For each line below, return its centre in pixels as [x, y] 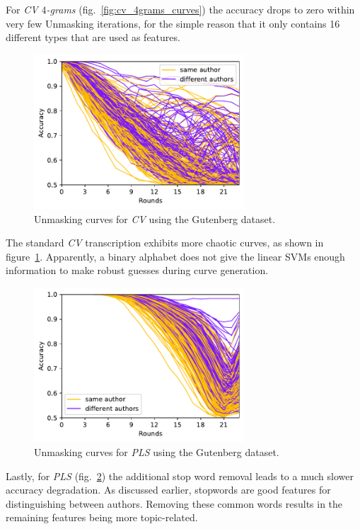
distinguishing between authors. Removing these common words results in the [174, 503]
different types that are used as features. [93, 37]
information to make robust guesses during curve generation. [137, 270]
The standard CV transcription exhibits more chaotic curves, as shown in [165, 243]
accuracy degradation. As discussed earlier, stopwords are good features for [168, 490]
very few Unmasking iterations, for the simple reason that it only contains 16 [173, 23]
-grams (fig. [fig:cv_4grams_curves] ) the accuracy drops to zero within [201, 9]
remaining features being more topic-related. [102, 517]
